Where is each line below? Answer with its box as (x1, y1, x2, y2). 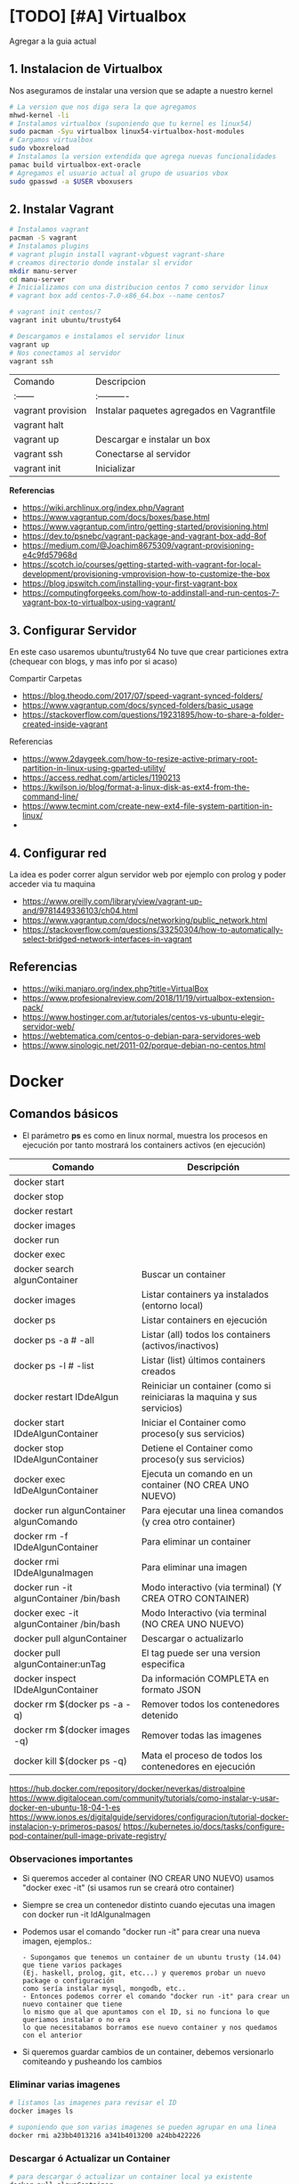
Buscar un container (141, 1267, 226, 1280)
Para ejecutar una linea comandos (141, 1504, 284, 1516)
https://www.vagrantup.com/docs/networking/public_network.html (21, 915, 268, 925)
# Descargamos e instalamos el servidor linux (9, 331, 185, 340)
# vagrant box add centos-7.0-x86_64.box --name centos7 (9, 291, 225, 300)
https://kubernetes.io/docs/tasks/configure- (123, 1821, 286, 1831)
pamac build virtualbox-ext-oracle (9, 160, 141, 169)
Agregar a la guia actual (9, 36, 97, 46)
